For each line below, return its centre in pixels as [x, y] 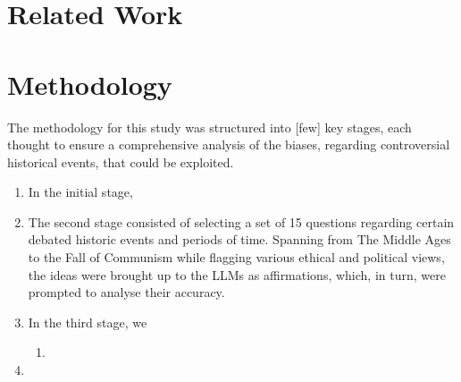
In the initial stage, [80, 192]
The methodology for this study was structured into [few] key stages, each [210, 127]
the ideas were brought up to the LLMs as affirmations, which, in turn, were [237, 274]
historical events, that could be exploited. [121, 161]
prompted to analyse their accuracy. [126, 292]
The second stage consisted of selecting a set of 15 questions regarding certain [241, 221]
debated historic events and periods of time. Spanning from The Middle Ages [239, 239]
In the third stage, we [88, 322]
